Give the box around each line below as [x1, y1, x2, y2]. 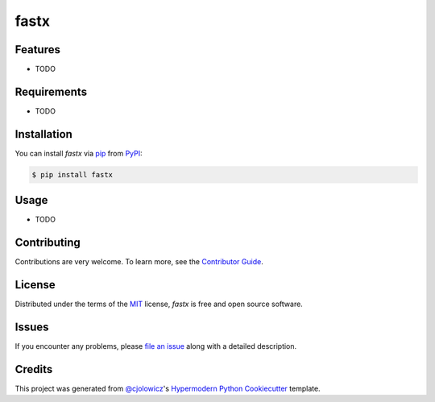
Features [14, 43, 60, 56]
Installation [14, 127, 72, 141]
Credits [14, 363, 53, 376]
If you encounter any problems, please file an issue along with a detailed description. [14, 342, 297, 351]
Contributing [14, 236, 81, 250]
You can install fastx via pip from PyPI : [14, 148, 143, 158]
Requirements [14, 85, 88, 98]
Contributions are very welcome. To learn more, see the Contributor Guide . [14, 257, 263, 267]
